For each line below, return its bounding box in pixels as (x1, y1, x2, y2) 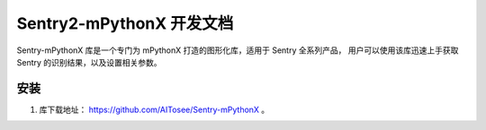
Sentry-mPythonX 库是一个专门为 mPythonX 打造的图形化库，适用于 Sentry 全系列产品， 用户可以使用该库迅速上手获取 (16, 45, 459, 56)
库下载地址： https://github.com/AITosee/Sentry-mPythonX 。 (39, 104, 270, 115)
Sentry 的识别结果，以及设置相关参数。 (16, 56, 162, 67)
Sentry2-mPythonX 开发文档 (16, 13, 234, 33)
